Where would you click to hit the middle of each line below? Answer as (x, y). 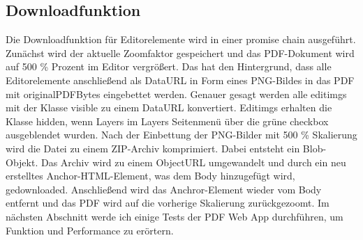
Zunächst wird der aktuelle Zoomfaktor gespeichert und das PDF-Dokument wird (180, 53)
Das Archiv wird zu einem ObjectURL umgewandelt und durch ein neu (193, 162)
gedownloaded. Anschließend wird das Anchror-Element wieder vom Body (164, 189)
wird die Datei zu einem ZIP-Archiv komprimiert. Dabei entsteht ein (153, 148)
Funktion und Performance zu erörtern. (90, 230)
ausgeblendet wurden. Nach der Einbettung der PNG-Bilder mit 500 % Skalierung (181, 135)
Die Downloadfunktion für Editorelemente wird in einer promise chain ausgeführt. (181, 39)
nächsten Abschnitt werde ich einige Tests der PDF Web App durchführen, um (175, 216)
